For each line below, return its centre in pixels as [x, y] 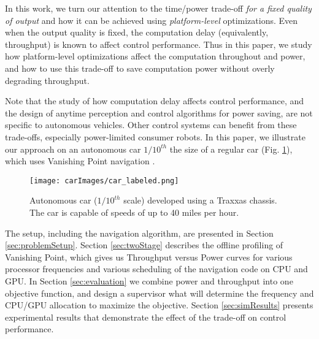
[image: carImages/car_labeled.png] [104, 181]
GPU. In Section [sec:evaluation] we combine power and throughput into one [149, 280]
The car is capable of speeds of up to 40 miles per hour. [134, 212]
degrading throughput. [47, 80]
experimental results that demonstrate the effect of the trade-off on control [146, 317]
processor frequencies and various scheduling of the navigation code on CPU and [156, 269]
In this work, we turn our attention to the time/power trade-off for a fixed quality [158, 8]
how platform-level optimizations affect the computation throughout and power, [155, 56]
